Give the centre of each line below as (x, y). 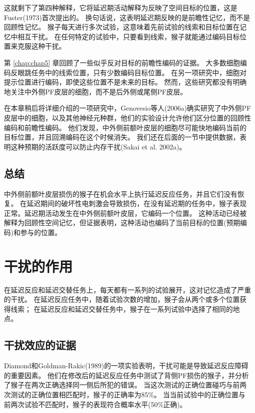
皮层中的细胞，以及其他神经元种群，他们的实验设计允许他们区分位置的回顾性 (127, 117)
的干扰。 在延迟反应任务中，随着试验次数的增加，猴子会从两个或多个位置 (122, 299)
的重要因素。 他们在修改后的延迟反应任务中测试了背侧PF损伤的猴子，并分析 (127, 375)
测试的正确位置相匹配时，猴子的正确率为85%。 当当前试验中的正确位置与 (128, 394)
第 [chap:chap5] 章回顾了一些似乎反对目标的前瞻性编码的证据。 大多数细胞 (122, 62)
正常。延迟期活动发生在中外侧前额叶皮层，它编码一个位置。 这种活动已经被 (125, 213)
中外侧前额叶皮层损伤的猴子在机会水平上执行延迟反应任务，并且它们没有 (121, 193)
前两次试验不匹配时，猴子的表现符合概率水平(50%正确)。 (95, 404)
